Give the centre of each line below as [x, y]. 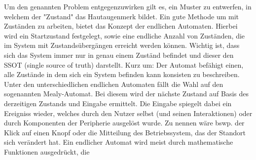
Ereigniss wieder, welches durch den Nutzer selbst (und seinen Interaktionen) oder [128, 113]
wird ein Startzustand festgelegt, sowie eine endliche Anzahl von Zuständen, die [125, 35]
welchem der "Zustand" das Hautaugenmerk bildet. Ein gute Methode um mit [122, 16]
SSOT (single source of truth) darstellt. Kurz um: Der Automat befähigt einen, [124, 64]
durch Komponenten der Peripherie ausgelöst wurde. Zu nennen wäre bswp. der [124, 123]
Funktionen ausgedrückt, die [47, 151]
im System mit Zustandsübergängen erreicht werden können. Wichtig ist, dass [122, 45]
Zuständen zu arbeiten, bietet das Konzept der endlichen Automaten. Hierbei [121, 26]
